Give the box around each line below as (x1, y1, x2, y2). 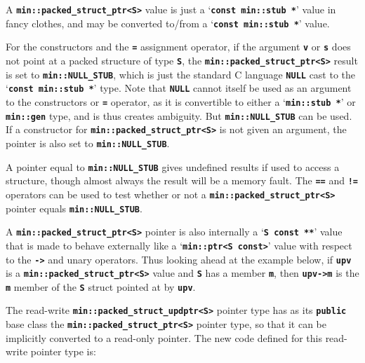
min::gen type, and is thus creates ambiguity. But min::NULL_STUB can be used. (6, 108, 352, 123)
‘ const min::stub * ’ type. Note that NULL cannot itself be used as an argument (6, 81, 352, 95)
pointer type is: (30, 344, 96, 359)
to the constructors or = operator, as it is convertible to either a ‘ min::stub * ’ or (6, 94, 356, 109)
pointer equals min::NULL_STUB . (6, 200, 142, 215)
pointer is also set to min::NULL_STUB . (6, 135, 170, 150)
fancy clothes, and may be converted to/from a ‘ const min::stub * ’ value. (6, 15, 330, 30)
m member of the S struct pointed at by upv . (6, 279, 196, 294)
